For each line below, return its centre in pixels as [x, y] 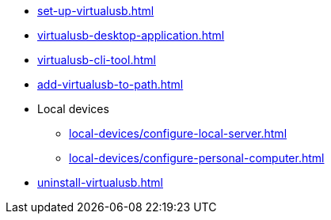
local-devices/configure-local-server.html [178, 133]
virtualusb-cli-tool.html [97, 60]
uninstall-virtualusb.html [100, 182]
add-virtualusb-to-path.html [110, 84]
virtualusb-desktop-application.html [131, 35]
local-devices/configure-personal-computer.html [197, 158]
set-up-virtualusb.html [96, 11]
